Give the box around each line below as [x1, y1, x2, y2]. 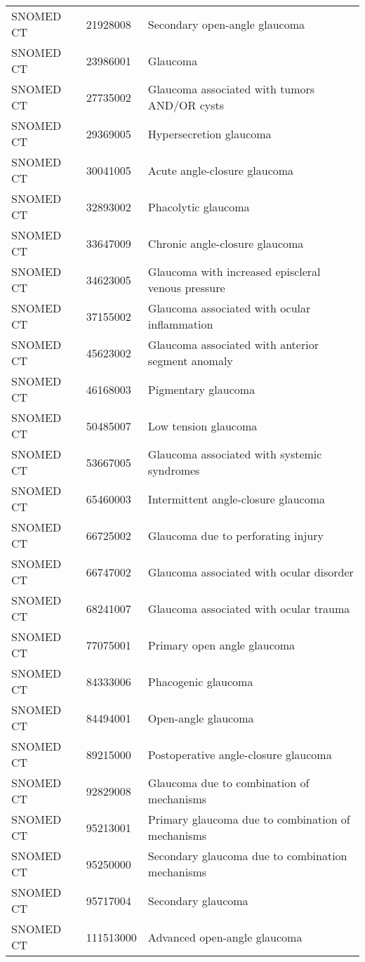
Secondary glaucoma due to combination [147, 848, 347, 864]
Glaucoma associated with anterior [147, 336, 319, 352]
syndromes [147, 462, 200, 478]
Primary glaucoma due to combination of [147, 811, 350, 827]
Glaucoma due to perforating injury [147, 527, 324, 543]
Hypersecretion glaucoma [147, 125, 272, 142]
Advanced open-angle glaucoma [147, 928, 303, 945]
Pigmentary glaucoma [147, 381, 255, 397]
